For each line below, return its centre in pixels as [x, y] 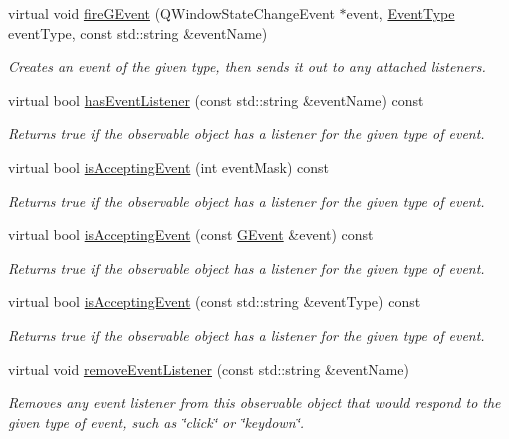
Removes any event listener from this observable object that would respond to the [254, 402]
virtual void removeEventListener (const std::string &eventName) [209, 368]
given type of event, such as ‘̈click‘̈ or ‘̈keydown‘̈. [156, 421]
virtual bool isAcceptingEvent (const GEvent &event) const [191, 234]
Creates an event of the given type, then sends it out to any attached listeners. [247, 66]
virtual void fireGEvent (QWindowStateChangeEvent [171, 13]
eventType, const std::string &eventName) [138, 32]
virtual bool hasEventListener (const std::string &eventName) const [216, 99]
